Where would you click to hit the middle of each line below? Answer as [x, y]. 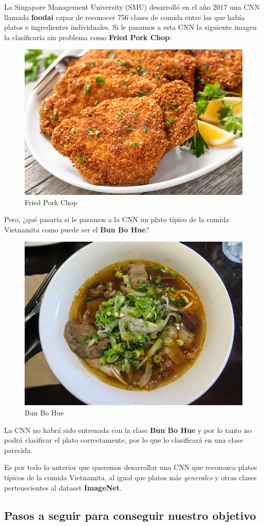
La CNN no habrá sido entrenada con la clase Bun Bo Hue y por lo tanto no [128, 430]
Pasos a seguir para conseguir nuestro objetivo [130, 515]
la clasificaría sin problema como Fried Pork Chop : [88, 37]
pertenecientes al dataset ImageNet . [63, 487]
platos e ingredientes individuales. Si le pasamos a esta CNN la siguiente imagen [130, 27]
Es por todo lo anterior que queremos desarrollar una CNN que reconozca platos [131, 467]
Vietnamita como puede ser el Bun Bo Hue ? [77, 229]
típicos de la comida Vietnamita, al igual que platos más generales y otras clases [130, 477]
